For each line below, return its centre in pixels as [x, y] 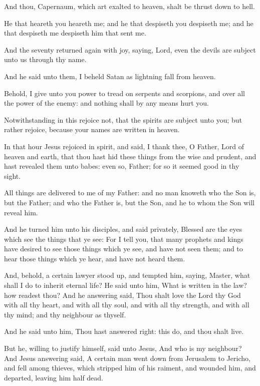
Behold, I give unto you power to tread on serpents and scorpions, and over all [124, 93]
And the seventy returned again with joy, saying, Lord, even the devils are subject [130, 49]
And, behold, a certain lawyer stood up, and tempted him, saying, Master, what [127, 275]
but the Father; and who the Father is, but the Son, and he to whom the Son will [129, 202]
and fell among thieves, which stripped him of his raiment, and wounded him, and [130, 368]
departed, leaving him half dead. [54, 377]
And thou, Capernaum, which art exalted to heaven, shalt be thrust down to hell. [129, 6]
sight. [13, 175]
